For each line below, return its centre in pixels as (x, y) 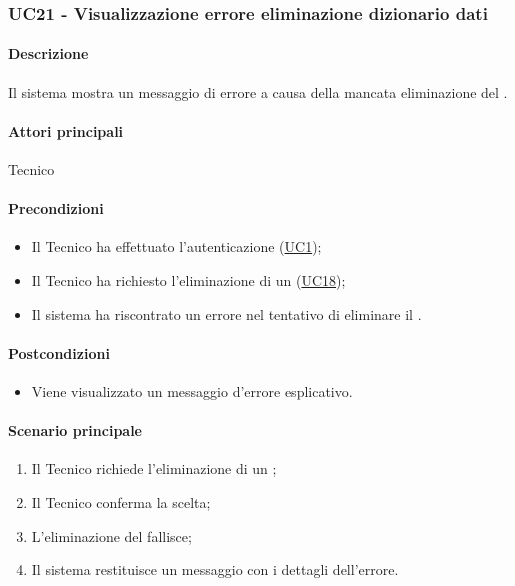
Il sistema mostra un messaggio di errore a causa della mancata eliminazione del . (258, 91)
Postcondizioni (59, 352)
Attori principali (66, 130)
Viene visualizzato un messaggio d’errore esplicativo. (192, 391)
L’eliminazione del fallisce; (111, 535)
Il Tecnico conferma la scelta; (121, 501)
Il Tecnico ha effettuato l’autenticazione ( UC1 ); (176, 246)
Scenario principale (75, 430)
